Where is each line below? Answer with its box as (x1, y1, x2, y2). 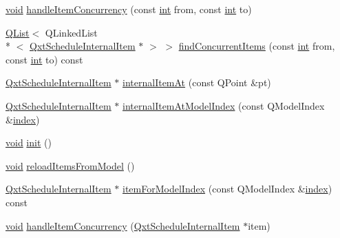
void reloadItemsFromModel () (6, 158, 135, 172)
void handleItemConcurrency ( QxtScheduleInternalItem (6, 218, 240, 232)
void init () (6, 135, 52, 150)
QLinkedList (45, 25, 98, 39)
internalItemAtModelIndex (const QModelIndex (123, 98, 325, 112)
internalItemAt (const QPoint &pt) (123, 75, 271, 90)
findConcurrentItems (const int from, (178, 39, 335, 53)
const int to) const (6, 52, 83, 66)
